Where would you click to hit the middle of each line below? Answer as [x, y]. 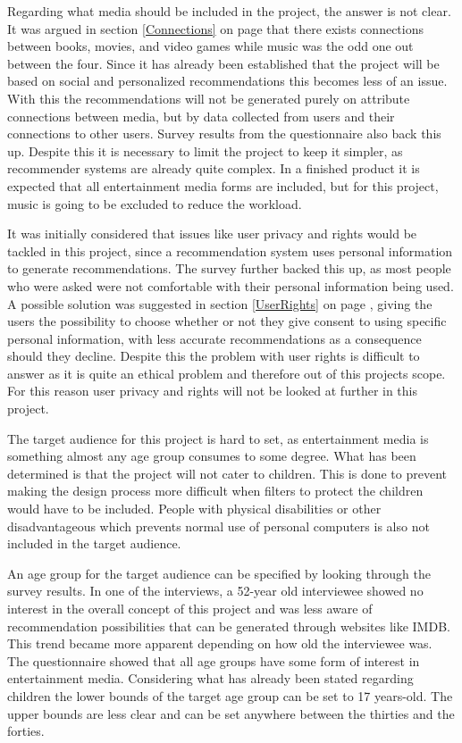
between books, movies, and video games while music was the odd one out [210, 46]
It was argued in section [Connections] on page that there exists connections [216, 28]
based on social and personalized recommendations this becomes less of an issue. [227, 81]
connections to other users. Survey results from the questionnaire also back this [224, 134]
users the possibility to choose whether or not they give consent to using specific [227, 321]
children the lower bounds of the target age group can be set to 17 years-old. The [230, 695]
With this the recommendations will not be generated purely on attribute [209, 98]
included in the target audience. [94, 543]
